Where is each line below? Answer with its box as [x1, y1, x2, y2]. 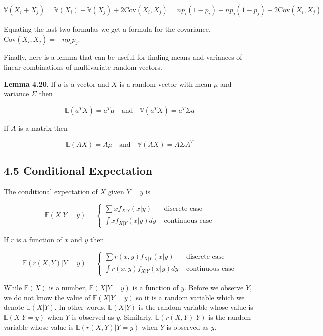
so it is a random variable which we [136, 292, 245, 302]
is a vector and [64, 78, 109, 89]
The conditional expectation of [4, 186, 98, 197]
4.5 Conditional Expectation [4, 163, 153, 178]
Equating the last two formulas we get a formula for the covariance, [4, 24, 211, 34]
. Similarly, [120, 311, 153, 322]
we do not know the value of [4, 292, 91, 302]
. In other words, [54, 302, 106, 312]
